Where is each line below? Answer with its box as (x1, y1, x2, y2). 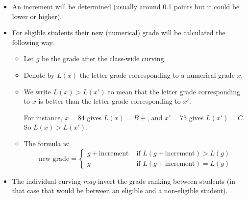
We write (24, 86, 51, 96)
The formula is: (24, 138, 70, 148)
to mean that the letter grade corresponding (108, 86, 240, 96)
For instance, (24, 112, 63, 122)
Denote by (24, 69, 55, 80)
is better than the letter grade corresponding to (38, 96, 181, 106)
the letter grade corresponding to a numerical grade (79, 69, 235, 80)
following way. (12, 37, 54, 47)
